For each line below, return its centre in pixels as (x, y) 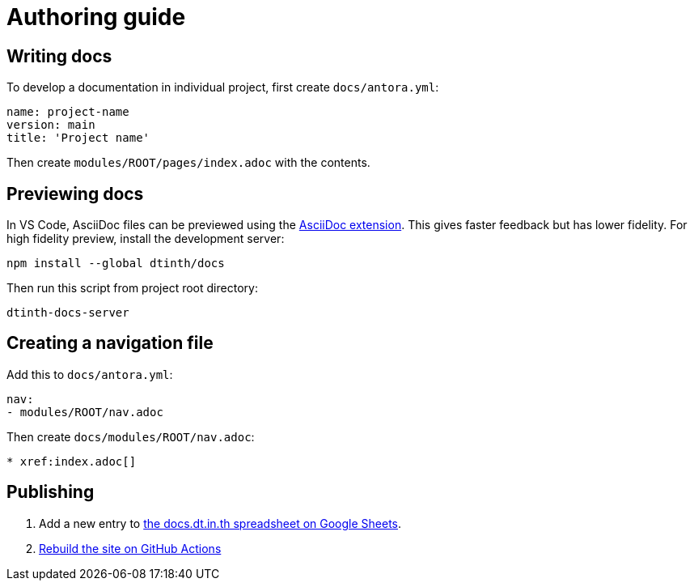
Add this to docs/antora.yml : (90, 374)
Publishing (51, 492)
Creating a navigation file (110, 343)
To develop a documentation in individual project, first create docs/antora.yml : (223, 87)
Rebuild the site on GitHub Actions (130, 548)
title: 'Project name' (78, 138)
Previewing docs (75, 194)
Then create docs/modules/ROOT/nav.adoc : (131, 436)
